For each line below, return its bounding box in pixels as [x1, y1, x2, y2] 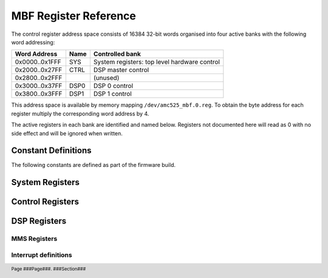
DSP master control [93, 66, 149, 74]
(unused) [93, 73, 120, 82]
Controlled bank [93, 50, 141, 58]
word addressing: [11, 38, 55, 46]
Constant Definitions [11, 146, 92, 156]
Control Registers [11, 197, 79, 207]
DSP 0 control [93, 82, 134, 90]
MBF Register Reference [11, 9, 136, 22]
